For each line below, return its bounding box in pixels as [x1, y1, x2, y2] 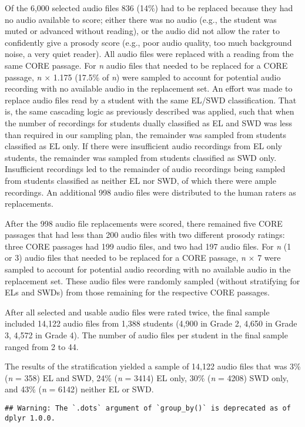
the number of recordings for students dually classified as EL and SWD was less [5, 116, 293, 129]
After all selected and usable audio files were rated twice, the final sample [5, 305, 270, 318]
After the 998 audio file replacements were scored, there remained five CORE [5, 217, 283, 229]
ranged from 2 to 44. [5, 340, 79, 352]
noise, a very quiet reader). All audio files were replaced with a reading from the [5, 48, 294, 60]
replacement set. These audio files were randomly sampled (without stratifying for [5, 274, 300, 287]
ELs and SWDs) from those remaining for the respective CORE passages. [5, 286, 270, 298]
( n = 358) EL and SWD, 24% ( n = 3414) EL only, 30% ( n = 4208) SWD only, [5, 371, 289, 384]
